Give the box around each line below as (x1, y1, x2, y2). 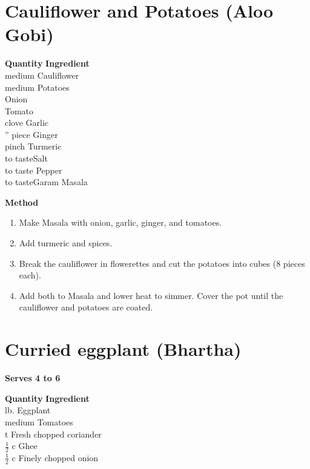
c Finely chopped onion (12, 451, 99, 464)
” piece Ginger (5, 128, 58, 140)
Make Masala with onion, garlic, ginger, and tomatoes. (19, 216, 222, 229)
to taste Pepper (5, 163, 62, 176)
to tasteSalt (5, 152, 48, 165)
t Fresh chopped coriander (5, 427, 102, 440)
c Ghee (12, 439, 38, 452)
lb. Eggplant (5, 404, 51, 416)
